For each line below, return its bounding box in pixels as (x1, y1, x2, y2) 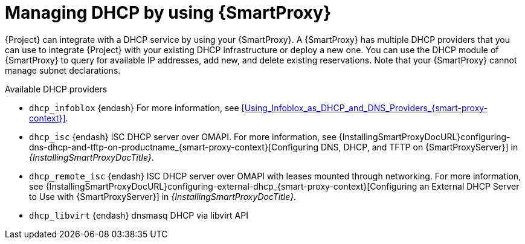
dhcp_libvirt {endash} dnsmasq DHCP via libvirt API (29, 210, 248, 220)
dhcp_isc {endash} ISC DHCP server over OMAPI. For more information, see (29, 131, 337, 142)
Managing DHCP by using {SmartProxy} (5, 2, 332, 23)
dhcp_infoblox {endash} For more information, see (29, 102, 239, 113)
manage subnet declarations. (5, 65, 121, 75)
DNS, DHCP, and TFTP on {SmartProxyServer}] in (320, 141, 518, 152)
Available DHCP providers (5, 83, 108, 94)
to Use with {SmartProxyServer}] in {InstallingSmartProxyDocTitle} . (29, 191, 297, 202)
